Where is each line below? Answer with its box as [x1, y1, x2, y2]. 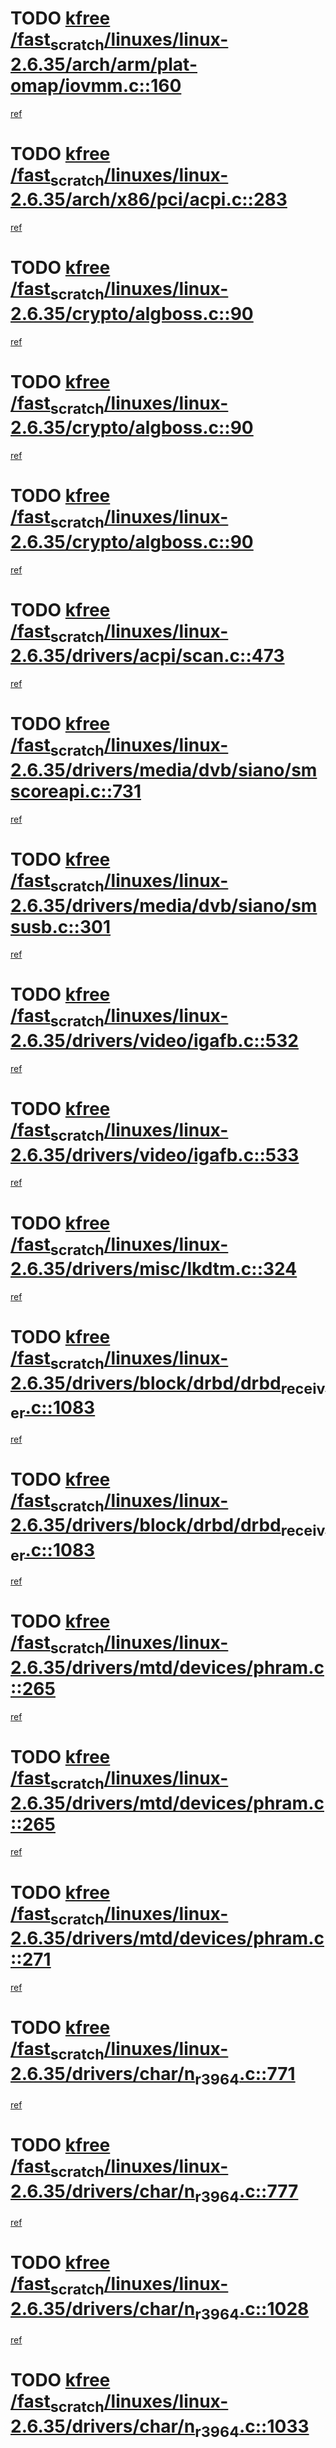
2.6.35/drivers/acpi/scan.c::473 [10, 645, 285, 667]
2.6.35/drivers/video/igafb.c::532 [10, 1030, 300, 1052]
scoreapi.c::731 [10, 780, 142, 802]
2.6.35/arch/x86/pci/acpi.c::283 [10, 188, 288, 211]
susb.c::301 [10, 915, 112, 938]
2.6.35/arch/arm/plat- [10, 53, 198, 76]
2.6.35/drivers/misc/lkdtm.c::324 [10, 1258, 298, 1281]
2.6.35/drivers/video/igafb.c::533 [10, 1143, 300, 1166]
